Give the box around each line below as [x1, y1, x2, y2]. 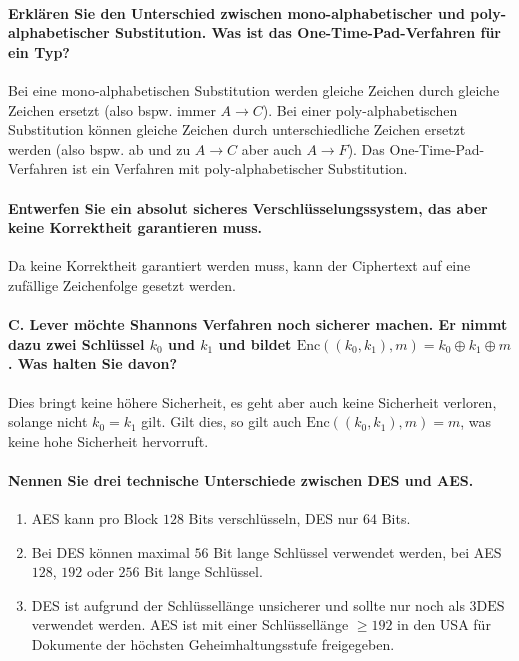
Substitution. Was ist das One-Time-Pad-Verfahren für [114, 22, 501, 43]
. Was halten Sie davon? [8, 353, 177, 374]
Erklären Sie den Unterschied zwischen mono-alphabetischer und [8, 2, 465, 23]
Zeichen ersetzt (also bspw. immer [8, 99, 216, 120]
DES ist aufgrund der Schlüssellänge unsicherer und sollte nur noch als [31, 594, 465, 615]
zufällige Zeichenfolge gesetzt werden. [8, 274, 236, 295]
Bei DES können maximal [31, 541, 190, 562]
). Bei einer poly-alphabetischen [262, 99, 458, 120]
